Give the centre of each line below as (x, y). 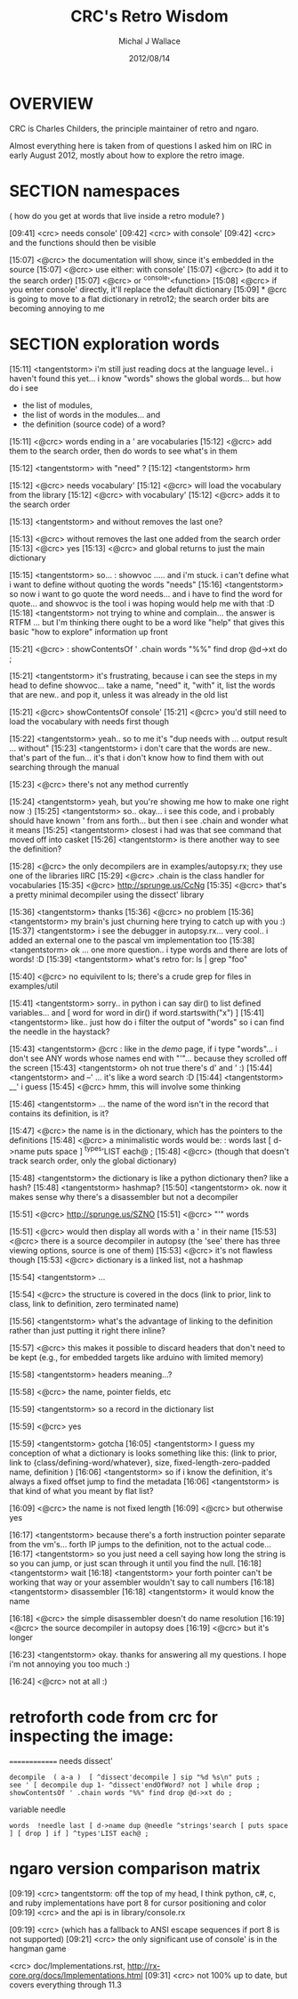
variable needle (38, 1809)
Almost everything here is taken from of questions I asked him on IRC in (141, 145)
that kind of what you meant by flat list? (81, 1490)
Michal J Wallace (149, 41)
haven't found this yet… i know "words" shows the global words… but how (145, 379)
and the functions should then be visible (83, 242)
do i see (24, 388)
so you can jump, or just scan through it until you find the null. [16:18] (136, 1563)
